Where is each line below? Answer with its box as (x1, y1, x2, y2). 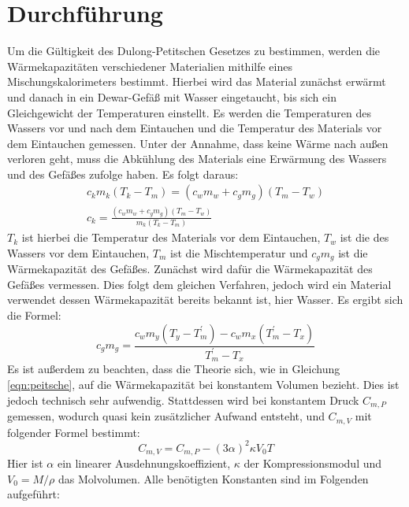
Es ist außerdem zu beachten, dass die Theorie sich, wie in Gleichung (7, 361, 340, 377)
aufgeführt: (7, 486, 60, 502)
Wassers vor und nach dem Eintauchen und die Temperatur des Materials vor (7, 120, 382, 136)
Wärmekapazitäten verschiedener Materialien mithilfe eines (7, 57, 292, 74)
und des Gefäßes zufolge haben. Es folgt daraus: (7, 165, 239, 182)
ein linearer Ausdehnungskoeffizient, (57, 455, 231, 472)
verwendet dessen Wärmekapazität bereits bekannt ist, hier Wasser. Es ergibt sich (7, 291, 403, 308)
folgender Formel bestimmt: (7, 424, 140, 440)
